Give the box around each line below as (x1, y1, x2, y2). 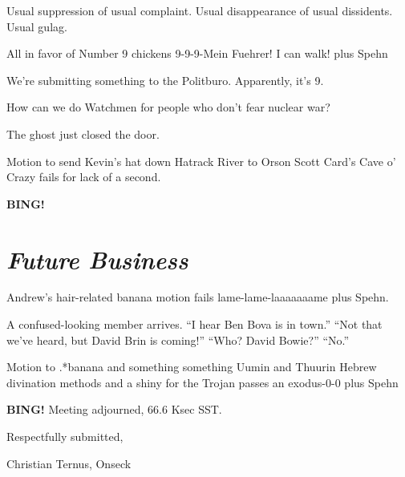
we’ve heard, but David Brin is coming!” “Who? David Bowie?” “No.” (6, 331, 350, 348)
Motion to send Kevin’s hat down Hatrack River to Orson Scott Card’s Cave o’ (6, 152, 396, 169)
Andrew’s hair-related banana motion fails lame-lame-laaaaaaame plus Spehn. (6, 289, 389, 305)
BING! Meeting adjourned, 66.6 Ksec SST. (6, 401, 222, 418)
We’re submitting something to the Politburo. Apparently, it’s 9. (6, 71, 324, 88)
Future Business (6, 242, 188, 276)
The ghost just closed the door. (6, 125, 160, 142)
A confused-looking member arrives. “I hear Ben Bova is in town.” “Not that (6, 316, 383, 333)
